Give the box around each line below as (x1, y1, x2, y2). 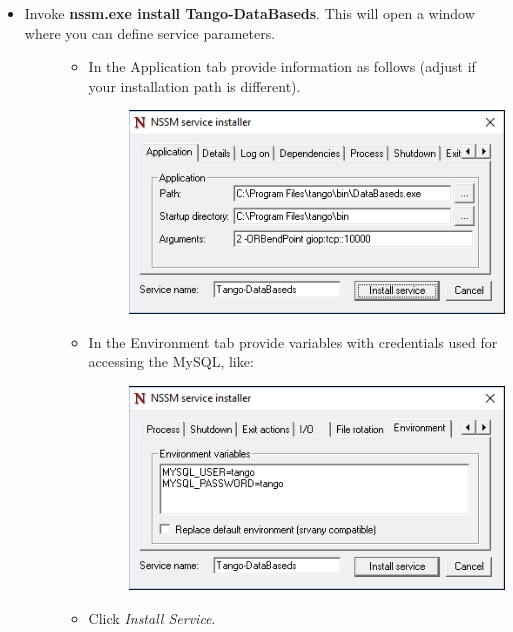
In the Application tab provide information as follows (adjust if (88, 56, 476, 77)
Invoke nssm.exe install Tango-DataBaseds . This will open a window (24, 3, 475, 23)
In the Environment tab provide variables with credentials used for (88, 331, 498, 352)
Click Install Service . (88, 607, 216, 628)
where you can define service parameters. (24, 22, 276, 43)
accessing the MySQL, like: (88, 351, 254, 372)
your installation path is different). (88, 75, 301, 96)
